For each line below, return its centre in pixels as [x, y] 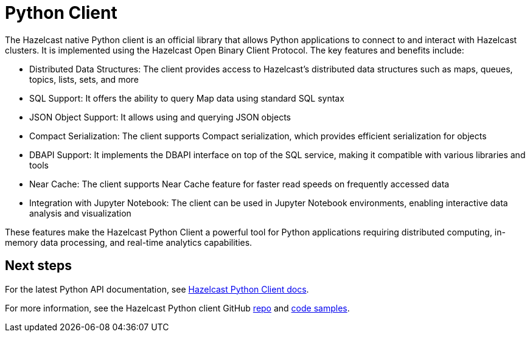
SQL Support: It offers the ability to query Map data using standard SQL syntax [187, 98]
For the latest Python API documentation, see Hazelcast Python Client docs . [157, 289]
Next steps [38, 266]
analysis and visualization [80, 213]
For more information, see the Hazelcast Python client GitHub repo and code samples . [177, 308]
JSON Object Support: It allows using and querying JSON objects [160, 117]
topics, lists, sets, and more [84, 79]
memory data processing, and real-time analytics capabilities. [129, 242]
